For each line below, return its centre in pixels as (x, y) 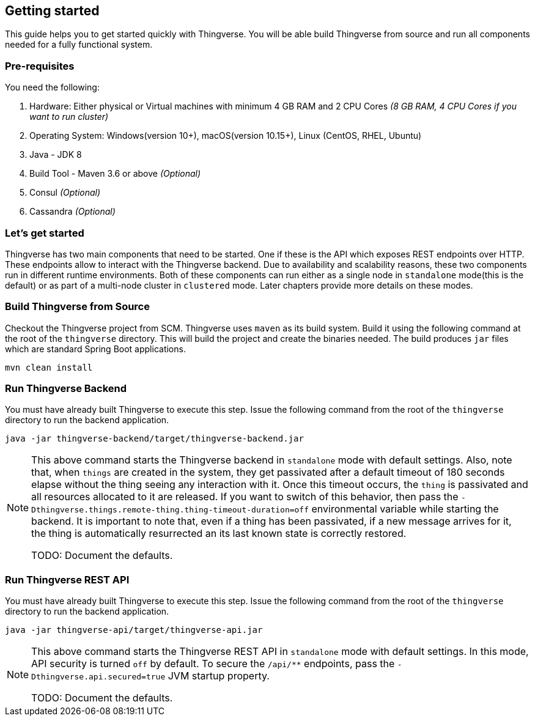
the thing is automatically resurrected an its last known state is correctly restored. (219, 534)
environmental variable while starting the (405, 509)
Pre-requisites (40, 66)
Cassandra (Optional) (72, 212)
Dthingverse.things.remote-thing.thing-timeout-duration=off (170, 510)
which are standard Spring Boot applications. (95, 349)
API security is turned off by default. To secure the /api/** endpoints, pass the (213, 664)
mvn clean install (49, 367)
